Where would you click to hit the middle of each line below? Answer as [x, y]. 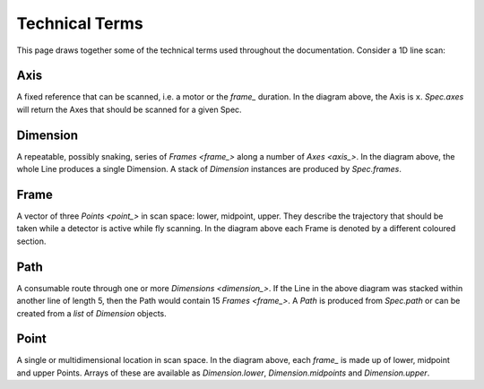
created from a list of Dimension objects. [92, 313]
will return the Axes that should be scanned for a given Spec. [129, 109]
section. [31, 241]
